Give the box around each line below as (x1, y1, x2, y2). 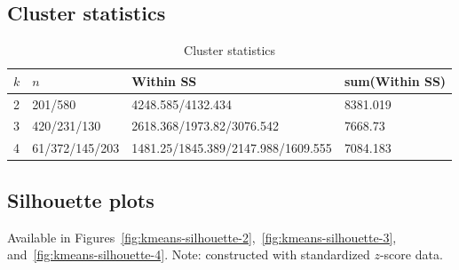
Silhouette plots (7, 186, 154, 213)
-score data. (379, 245, 443, 264)
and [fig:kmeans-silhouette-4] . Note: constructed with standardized (7, 245, 370, 264)
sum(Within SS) (344, 71, 447, 90)
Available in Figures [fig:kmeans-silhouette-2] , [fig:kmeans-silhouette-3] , (7, 227, 397, 246)
